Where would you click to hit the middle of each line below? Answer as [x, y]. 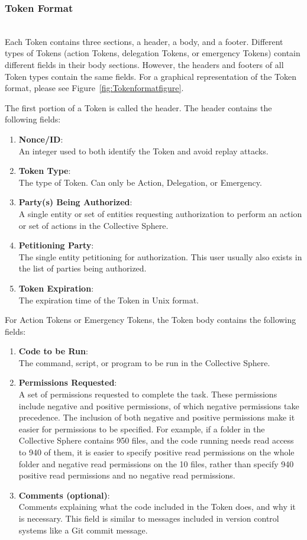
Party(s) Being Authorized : [75, 202]
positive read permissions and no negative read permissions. [127, 475]
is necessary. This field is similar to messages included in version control [149, 518]
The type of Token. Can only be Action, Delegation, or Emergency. [140, 182]
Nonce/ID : [41, 139]
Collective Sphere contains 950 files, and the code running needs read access [156, 440]
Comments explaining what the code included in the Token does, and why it [157, 507]
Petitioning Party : [56, 245]
